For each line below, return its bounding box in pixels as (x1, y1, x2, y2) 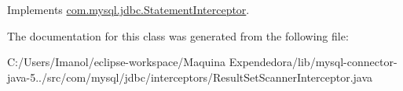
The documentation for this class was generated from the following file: (7, 27, 349, 44)
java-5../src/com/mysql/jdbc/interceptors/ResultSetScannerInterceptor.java (7, 68, 373, 85)
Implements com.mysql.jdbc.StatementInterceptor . (7, 2, 250, 17)
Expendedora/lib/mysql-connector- (229, 54, 398, 70)
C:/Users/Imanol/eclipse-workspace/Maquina (7, 54, 226, 70)
